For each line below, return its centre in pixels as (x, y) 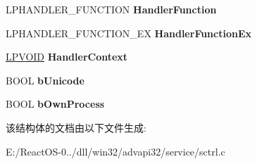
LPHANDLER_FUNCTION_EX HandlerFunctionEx (129, 33)
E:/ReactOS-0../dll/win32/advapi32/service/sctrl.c (115, 151)
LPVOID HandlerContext (67, 57)
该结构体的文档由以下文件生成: (76, 127)
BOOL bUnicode (45, 80)
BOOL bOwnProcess (55, 104)
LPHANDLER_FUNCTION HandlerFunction (111, 9)
